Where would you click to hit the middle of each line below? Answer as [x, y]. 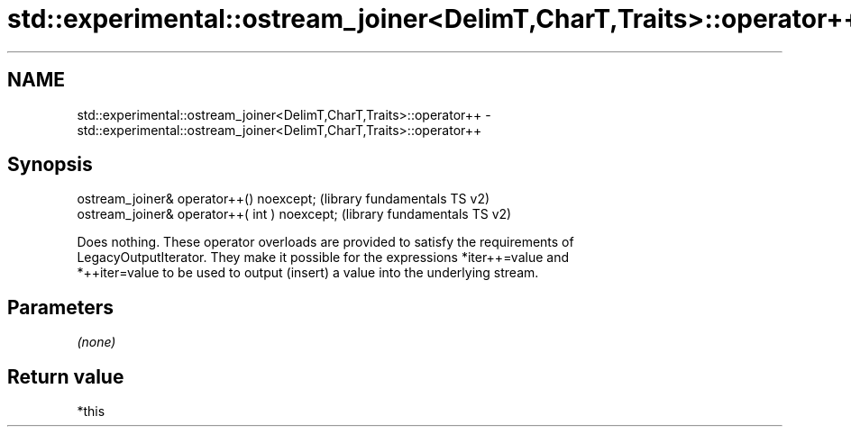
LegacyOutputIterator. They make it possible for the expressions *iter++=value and [323, 258]
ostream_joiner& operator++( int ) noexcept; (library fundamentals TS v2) [294, 214]
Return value [66, 376]
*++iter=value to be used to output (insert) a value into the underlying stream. [308, 273]
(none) [96, 342]
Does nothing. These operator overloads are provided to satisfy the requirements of [325, 242]
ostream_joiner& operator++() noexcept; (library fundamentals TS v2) [284, 199]
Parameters [60, 307]
